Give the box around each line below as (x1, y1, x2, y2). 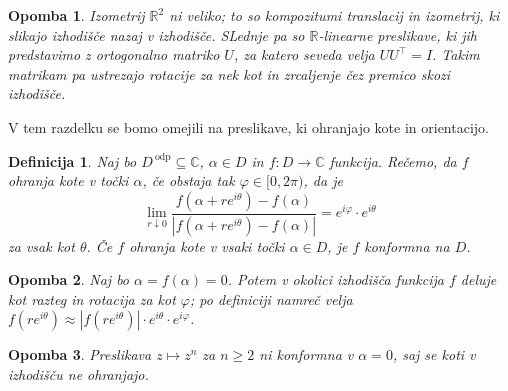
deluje (460, 269, 497, 290)
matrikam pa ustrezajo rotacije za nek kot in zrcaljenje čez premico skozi (8, 63, 451, 84)
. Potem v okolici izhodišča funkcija (227, 269, 444, 290)
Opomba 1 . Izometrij (8, 5, 145, 25)
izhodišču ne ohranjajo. (8, 364, 149, 384)
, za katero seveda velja (233, 44, 375, 65)
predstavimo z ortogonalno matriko (8, 44, 220, 65)
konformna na (364, 235, 450, 256)
